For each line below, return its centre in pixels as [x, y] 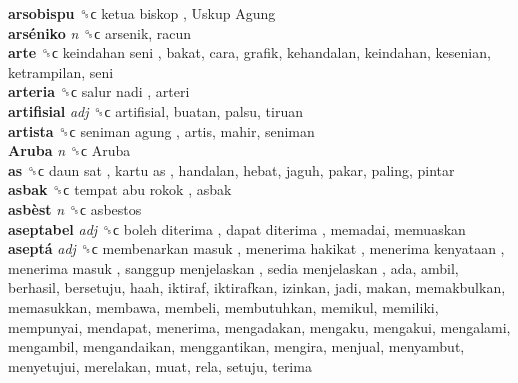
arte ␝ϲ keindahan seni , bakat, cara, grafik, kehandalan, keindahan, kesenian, [249, 52]
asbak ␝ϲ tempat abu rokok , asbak [120, 189]
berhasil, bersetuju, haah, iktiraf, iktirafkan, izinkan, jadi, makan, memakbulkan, [257, 287]
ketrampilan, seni [61, 71]
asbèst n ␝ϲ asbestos [75, 208]
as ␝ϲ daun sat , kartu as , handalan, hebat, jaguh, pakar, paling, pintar [231, 169]
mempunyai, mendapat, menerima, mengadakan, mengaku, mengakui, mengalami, [259, 326]
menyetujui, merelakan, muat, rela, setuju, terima [160, 365]
